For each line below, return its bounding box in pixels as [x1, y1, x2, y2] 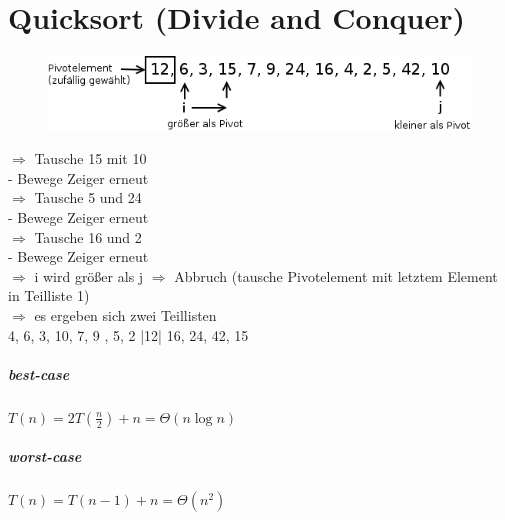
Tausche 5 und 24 [34, 187, 142, 208]
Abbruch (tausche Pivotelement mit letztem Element [174, 265, 498, 286]
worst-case [8, 446, 82, 467]
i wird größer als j [34, 265, 144, 286]
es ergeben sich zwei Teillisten [34, 304, 217, 325]
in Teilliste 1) [8, 285, 90, 306]
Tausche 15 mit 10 [34, 148, 147, 169]
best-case [8, 363, 70, 384]
